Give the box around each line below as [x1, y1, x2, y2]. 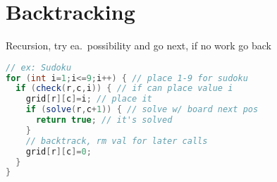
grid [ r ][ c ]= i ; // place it [25, 94, 152, 104]
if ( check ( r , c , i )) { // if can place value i [16, 83, 233, 94]
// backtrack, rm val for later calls [25, 135, 208, 146]
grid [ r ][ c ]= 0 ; [25, 146, 92, 157]
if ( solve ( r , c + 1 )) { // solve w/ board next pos [25, 104, 259, 115]
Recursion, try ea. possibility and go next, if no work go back [6, 38, 272, 53]
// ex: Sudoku [6, 62, 72, 73]
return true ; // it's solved [35, 115, 173, 126]
